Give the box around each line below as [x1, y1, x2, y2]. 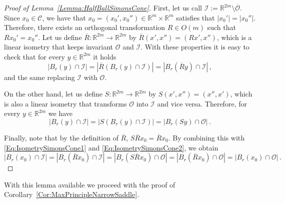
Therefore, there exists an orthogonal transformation [4, 22, 165, 32]
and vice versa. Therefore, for [157, 98, 247, 108]
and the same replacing [4, 71, 75, 82]
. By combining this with [168, 132, 245, 142]
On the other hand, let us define [4, 88, 102, 99]
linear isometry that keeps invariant [4, 41, 113, 52]
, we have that [42, 12, 86, 22]
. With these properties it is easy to [140, 41, 249, 52]
